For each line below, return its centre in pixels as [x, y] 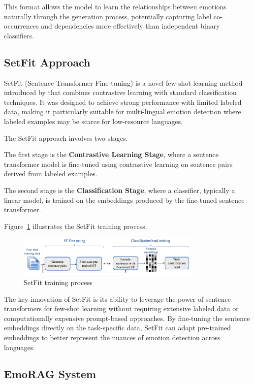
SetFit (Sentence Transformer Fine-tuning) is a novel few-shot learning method [123, 82]
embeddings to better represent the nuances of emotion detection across [112, 337]
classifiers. [19, 35]
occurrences [21, 26]
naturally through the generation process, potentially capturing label [108, 16]
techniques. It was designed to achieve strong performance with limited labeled [123, 102]
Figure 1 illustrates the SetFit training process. [76, 226]
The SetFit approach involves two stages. [66, 138]
